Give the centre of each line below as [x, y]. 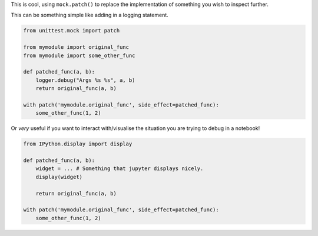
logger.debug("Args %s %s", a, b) [85, 80]
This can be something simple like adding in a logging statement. [90, 15]
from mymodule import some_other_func [79, 55]
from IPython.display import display [78, 144]
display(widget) [59, 177]
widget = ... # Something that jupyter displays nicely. [120, 169]
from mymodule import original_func [76, 47]
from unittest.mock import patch [72, 31]
